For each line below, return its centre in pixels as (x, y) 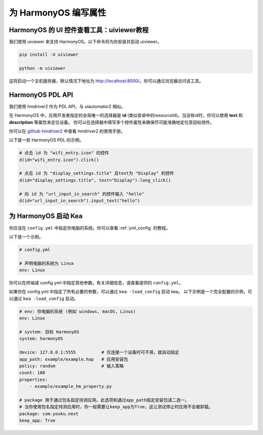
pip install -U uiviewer (49, 55)
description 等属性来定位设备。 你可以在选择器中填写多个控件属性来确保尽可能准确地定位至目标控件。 (112, 122)
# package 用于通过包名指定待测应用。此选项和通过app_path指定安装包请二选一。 (104, 400)
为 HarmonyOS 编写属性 (58, 13)
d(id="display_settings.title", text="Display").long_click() (95, 180)
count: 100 (32, 373)
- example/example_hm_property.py (71, 387)
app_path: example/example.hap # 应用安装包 (74, 359)
